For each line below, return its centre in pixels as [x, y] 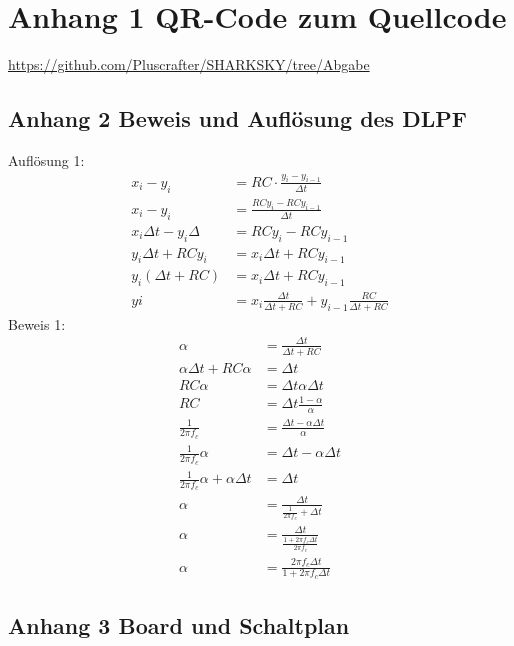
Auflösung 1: [46, 159]
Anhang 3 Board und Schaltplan [179, 625]
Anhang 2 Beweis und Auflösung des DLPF [237, 118]
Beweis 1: [37, 323]
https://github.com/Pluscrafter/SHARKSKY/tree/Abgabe [189, 64]
